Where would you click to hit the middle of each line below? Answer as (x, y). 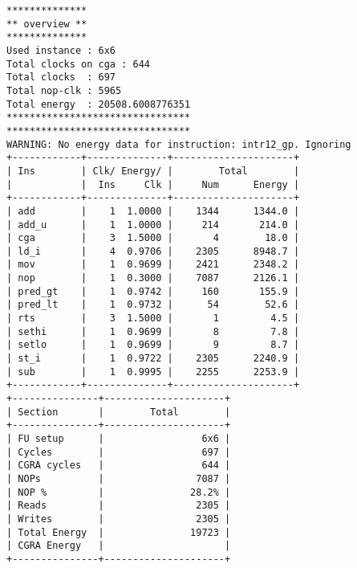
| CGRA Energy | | (119, 546)
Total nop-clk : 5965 (64, 90)
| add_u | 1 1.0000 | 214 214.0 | (153, 225)
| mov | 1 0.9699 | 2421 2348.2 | (153, 265)
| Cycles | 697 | (119, 452)
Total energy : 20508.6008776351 (99, 104)
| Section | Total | (119, 412)
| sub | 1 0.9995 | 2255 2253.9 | (153, 372)
